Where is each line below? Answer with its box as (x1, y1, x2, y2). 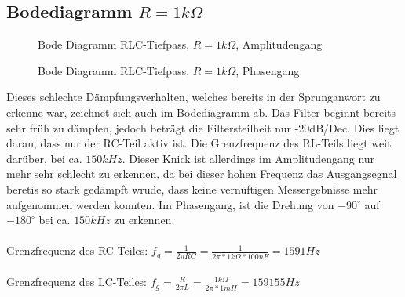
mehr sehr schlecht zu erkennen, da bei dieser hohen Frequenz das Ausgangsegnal (6, 165, 397, 182)
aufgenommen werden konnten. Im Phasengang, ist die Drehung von (6, 196, 334, 212)
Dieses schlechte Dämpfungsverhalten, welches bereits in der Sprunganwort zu (6, 89, 381, 105)
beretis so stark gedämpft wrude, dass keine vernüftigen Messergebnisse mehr (6, 180, 378, 197)
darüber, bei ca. (6, 150, 82, 166)
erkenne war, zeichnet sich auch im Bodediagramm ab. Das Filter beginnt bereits (6, 103, 396, 120)
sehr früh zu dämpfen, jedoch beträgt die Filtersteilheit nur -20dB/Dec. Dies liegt (6, 119, 400, 136)
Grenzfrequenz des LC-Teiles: (6, 273, 148, 290)
